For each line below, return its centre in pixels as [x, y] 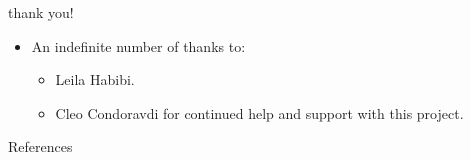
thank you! [41, 12]
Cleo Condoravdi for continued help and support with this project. [259, 112]
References [40, 146]
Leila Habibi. [95, 79]
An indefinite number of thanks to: [138, 45]
